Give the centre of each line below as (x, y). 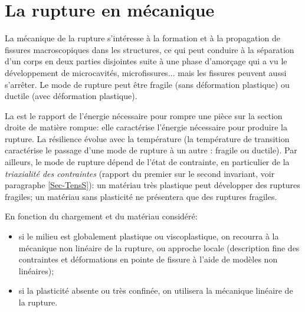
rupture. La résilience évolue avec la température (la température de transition (147, 138)
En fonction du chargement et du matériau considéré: (101, 216)
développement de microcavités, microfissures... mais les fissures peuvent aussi (146, 72)
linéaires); (36, 270)
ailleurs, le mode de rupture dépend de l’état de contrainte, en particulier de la (147, 162)
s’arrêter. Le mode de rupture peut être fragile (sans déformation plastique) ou (147, 84)
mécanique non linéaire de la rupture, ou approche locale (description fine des (159, 247)
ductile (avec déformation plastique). (71, 96)
